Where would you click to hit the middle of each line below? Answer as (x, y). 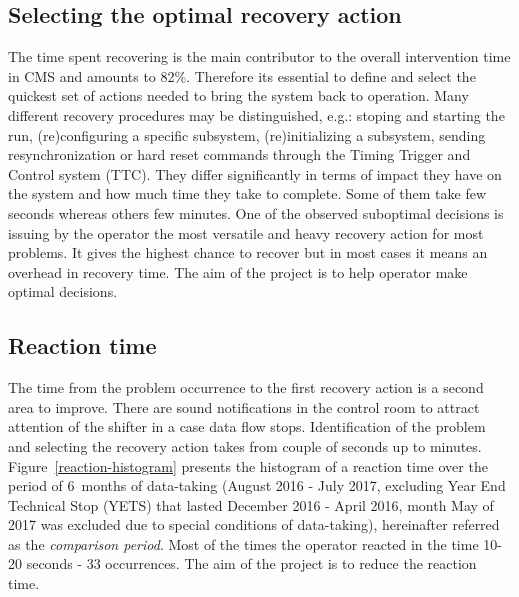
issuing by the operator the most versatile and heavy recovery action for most (246, 232)
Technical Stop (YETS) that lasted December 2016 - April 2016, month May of (251, 504)
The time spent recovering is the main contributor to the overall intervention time (259, 56)
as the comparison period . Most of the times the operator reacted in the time (243, 543)
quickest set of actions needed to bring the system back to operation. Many (238, 95)
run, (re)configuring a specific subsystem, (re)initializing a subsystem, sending (247, 134)
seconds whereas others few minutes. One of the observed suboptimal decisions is (256, 212)
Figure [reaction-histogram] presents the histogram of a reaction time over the (248, 465)
